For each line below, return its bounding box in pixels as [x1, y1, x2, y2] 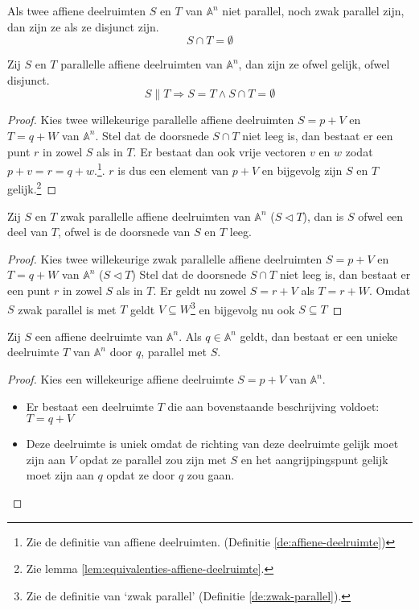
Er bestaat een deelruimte [26, 397, 154, 414]
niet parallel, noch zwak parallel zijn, [222, 2, 405, 19]
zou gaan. [187, 467, 235, 483]
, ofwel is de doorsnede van [58, 223, 191, 240]
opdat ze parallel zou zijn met [79, 450, 227, 467]
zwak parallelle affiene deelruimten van [60, 207, 251, 224]
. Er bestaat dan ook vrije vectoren [133, 143, 306, 160]
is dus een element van [117, 161, 229, 178]
